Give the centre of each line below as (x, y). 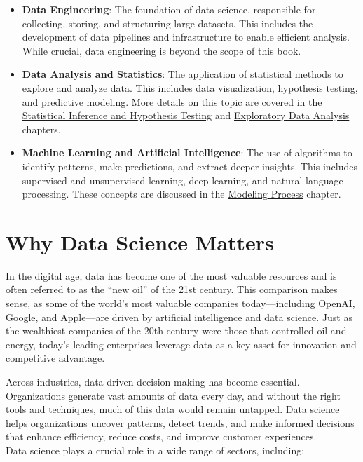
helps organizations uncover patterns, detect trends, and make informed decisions (180, 422)
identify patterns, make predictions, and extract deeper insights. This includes (190, 166)
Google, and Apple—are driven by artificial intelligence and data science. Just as (179, 317)
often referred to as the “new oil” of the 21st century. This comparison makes (172, 289)
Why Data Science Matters (140, 242)
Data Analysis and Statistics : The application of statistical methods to (183, 74)
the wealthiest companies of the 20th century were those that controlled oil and (176, 331)
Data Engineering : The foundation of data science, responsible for (169, 9)
